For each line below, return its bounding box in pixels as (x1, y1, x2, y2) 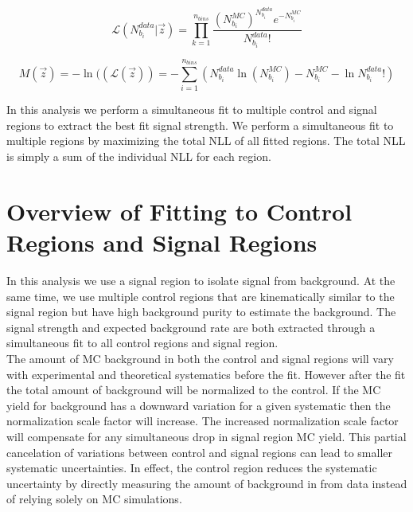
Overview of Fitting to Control (6, 194, 353, 227)
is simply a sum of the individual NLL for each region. (6, 148, 271, 165)
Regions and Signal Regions (6, 226, 318, 259)
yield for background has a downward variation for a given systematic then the (6, 397, 391, 413)
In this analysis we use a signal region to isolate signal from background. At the (6, 272, 395, 288)
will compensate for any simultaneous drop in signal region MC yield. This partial (6, 428, 407, 444)
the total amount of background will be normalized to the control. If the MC (6, 381, 381, 398)
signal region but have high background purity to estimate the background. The (6, 303, 396, 320)
